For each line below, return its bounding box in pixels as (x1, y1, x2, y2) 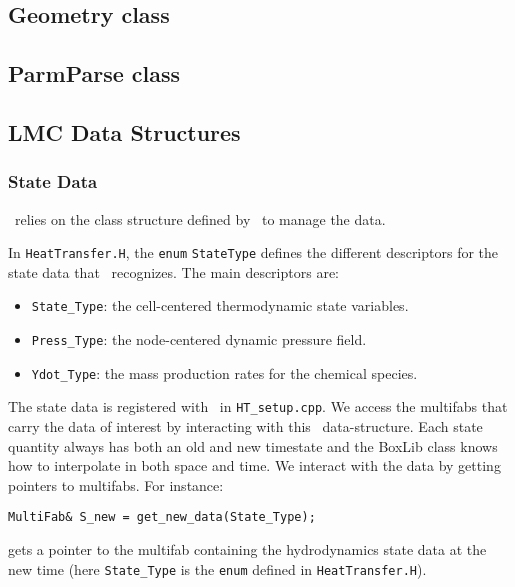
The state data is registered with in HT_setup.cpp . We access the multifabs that (8, 396, 508, 417)
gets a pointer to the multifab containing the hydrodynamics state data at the (8, 539, 487, 560)
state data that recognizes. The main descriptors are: (8, 261, 339, 282)
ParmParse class (8, 58, 181, 89)
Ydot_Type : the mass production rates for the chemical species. (31, 362, 418, 383)
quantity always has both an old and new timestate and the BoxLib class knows (8, 435, 498, 456)
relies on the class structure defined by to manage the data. (14, 208, 386, 229)
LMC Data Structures (8, 116, 241, 147)
